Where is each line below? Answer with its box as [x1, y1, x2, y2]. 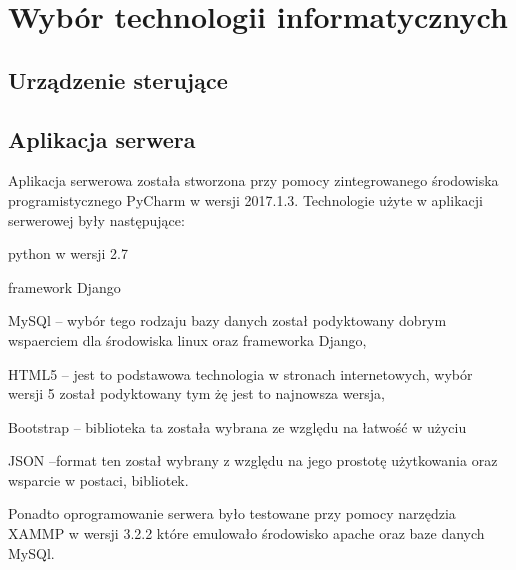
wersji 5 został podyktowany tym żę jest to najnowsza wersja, [8, 383, 385, 404]
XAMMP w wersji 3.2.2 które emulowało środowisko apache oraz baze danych [8, 523, 485, 544]
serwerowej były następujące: [8, 209, 185, 230]
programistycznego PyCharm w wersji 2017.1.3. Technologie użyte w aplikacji [8, 189, 483, 210]
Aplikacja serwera [8, 123, 196, 154]
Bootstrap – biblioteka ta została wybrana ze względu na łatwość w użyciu [8, 416, 467, 437]
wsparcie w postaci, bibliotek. [8, 469, 189, 490]
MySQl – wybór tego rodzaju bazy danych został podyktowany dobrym [8, 310, 447, 331]
